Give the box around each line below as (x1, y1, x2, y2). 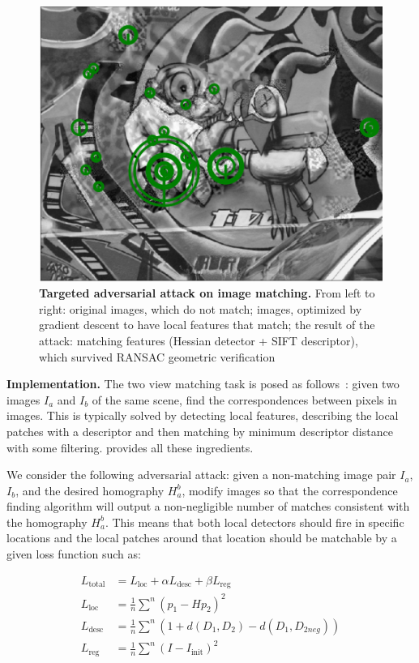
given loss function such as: (6, 545, 141, 562)
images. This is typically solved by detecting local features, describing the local (6, 407, 399, 424)
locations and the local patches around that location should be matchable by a (6, 529, 397, 546)
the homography (6, 513, 88, 530)
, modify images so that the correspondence (182, 481, 398, 498)
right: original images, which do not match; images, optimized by (39, 300, 362, 317)
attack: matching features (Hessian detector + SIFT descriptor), (39, 331, 358, 349)
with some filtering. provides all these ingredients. (6, 438, 254, 456)
